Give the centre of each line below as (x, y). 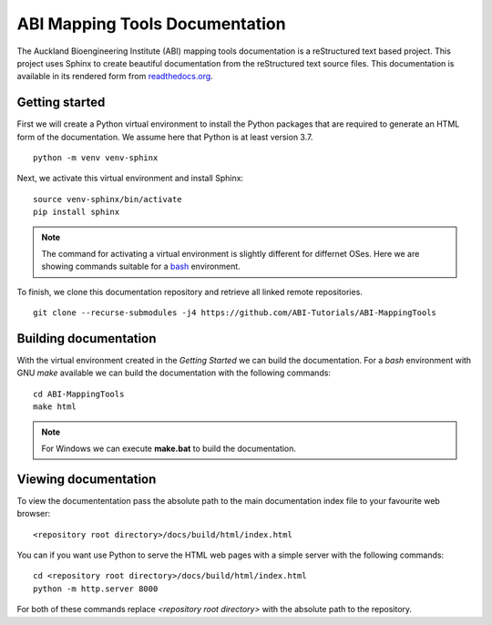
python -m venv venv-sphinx (96, 158)
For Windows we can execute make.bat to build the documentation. (169, 448)
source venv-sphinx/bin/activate (108, 199)
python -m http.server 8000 (96, 589)
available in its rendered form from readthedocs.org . (115, 77)
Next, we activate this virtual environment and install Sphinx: (130, 179)
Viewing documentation (87, 479)
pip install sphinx (77, 212)
